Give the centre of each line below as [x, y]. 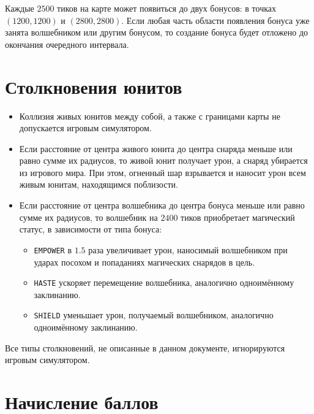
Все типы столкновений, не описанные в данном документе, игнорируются [145, 347]
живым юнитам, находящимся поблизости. [99, 184]
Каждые [20, 8]
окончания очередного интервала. [67, 44]
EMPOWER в [53, 249]
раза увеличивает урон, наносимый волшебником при [188, 249]
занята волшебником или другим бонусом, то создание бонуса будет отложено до [157, 32]
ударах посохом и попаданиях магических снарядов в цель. [144, 262]
